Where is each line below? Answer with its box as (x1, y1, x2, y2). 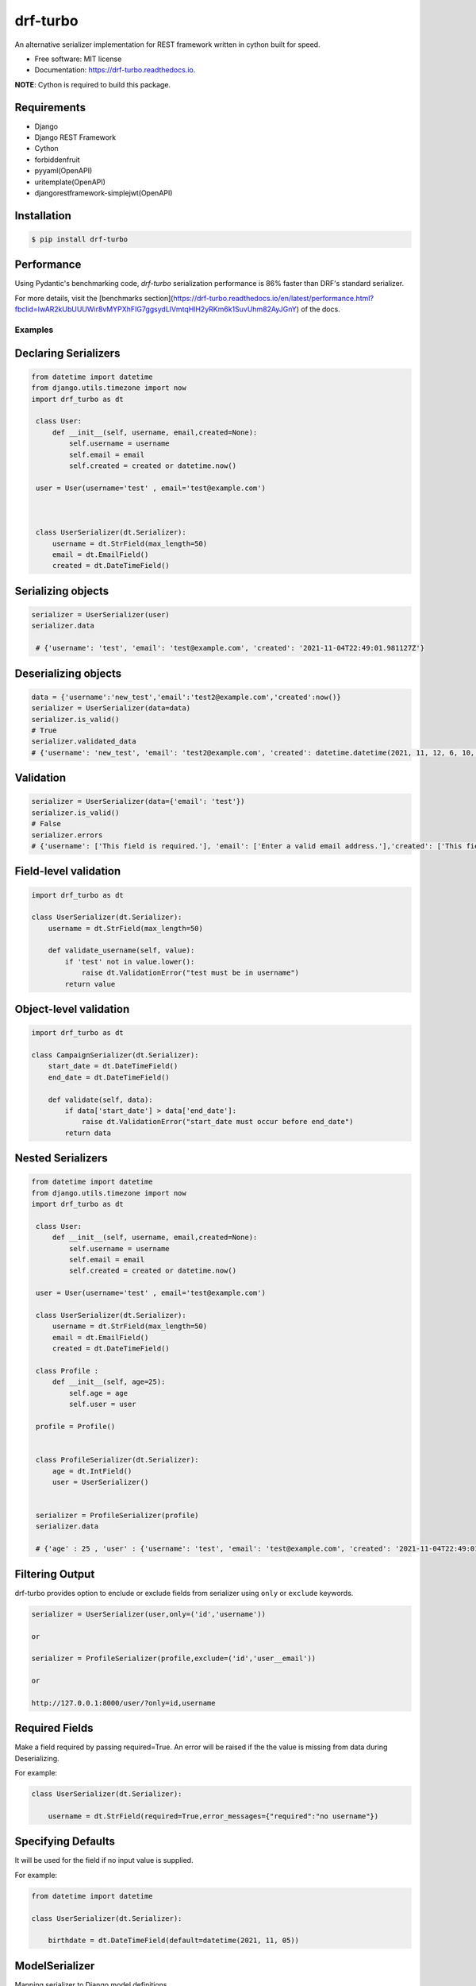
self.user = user (68, 1400, 136, 1409)
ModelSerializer (14, 1959, 95, 1972)
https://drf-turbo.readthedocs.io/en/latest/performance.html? (173, 293, 374, 303)
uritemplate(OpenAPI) (34, 177, 106, 187)
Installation (14, 209, 71, 222)
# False (31, 819, 61, 829)
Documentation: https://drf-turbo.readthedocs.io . (34, 65, 196, 75)
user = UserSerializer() (52, 1478, 149, 1486)
